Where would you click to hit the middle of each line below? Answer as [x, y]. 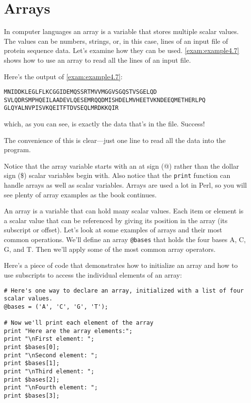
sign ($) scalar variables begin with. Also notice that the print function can [117, 175]
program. [17, 149]
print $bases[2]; [32, 379]
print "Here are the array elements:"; [68, 331]
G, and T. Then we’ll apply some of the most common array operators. [110, 249]
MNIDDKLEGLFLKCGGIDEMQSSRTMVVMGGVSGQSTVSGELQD [80, 92]
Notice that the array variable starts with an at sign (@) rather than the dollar [122, 166]
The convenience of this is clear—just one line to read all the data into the [115, 140]
